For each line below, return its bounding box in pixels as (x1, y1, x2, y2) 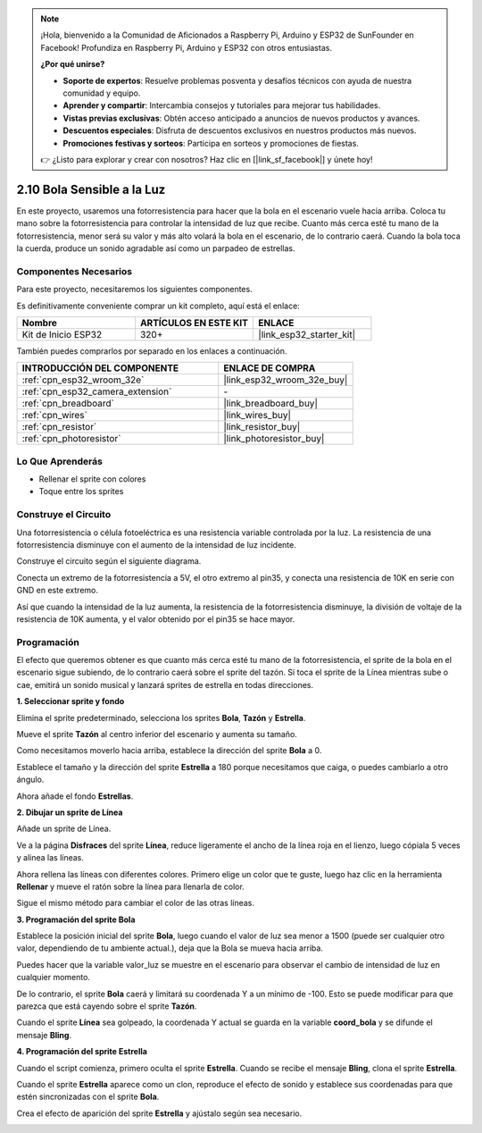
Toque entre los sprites (38, 486, 124, 497)
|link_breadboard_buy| (223, 398, 319, 410)
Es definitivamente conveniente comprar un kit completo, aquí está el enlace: (16, 300, 301, 311)
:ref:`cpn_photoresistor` (21, 432, 121, 445)
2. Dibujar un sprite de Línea (16, 807, 123, 818)
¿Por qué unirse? (40, 59, 105, 70)
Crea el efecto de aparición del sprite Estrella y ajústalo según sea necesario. (16, 1108, 303, 1119)
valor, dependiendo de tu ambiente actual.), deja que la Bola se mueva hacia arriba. (16, 943, 323, 953)
